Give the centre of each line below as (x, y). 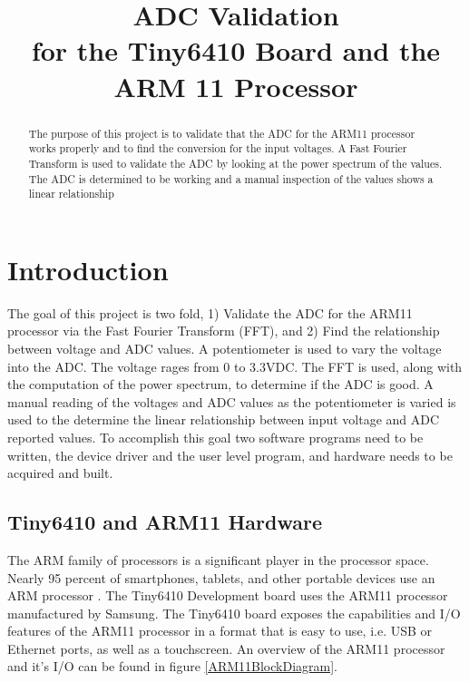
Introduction (88, 269)
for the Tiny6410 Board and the (236, 50)
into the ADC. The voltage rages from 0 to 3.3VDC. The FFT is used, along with (235, 366)
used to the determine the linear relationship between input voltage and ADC (224, 419)
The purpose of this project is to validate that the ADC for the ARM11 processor (222, 133)
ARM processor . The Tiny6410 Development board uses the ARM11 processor (228, 595)
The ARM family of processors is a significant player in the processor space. (218, 559)
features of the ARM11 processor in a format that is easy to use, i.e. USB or (220, 631)
